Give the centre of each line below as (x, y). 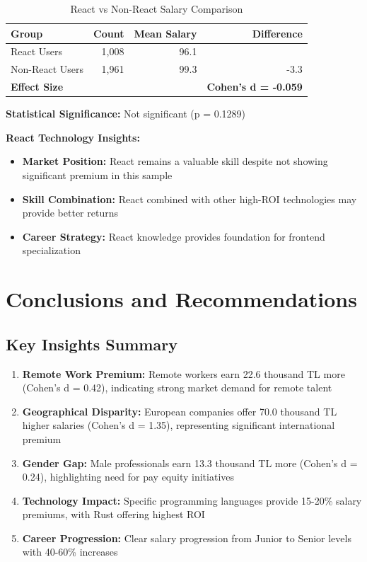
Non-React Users (47, 69)
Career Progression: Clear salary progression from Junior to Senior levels (187, 538)
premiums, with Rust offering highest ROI (113, 514)
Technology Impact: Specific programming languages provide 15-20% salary (192, 500)
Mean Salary (165, 33)
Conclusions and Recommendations (181, 299)
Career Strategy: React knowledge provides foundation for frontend (174, 236)
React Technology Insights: (73, 137)
